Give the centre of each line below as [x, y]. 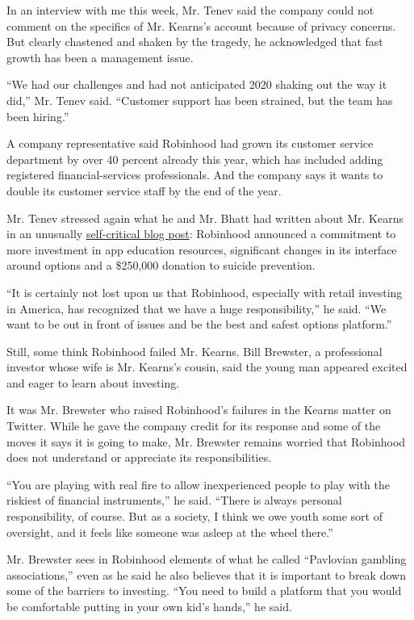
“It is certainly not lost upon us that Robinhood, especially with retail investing [205, 292]
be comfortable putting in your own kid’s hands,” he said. [149, 606]
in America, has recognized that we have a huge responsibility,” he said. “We [197, 308]
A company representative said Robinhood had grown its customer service [190, 143]
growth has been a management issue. [100, 57]
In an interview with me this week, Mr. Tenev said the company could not [190, 10]
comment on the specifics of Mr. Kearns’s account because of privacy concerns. [201, 25]
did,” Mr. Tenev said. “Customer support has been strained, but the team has [200, 100]
